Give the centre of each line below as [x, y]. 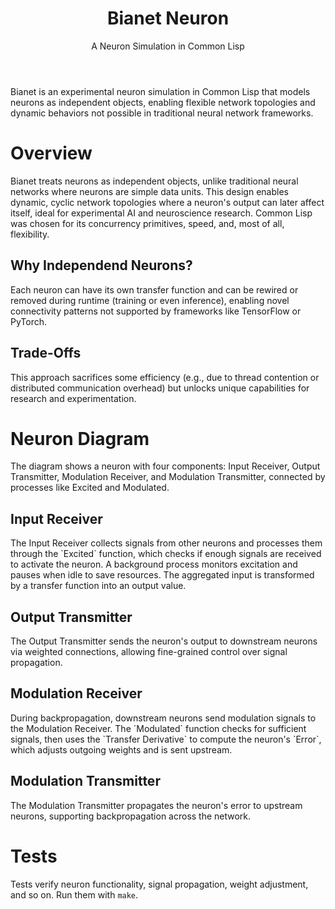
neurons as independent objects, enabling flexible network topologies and [163, 102]
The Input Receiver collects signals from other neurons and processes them [166, 543]
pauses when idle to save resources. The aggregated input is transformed [162, 575]
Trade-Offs [46, 353]
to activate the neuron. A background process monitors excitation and [154, 564]
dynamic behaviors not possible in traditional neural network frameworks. [162, 113]
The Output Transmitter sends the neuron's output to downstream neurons [164, 641]
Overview [51, 153]
